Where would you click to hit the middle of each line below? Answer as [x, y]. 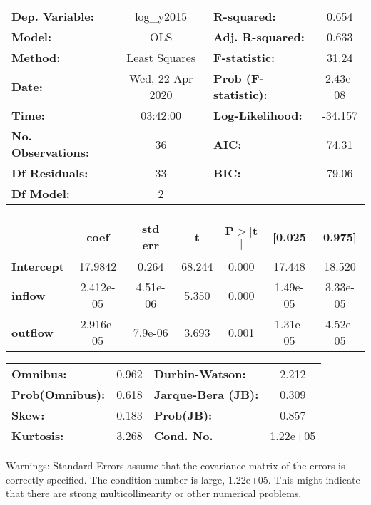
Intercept [38, 266]
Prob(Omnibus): [59, 394]
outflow [32, 332]
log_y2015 [161, 16]
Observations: [51, 152]
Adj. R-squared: [259, 37]
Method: [36, 57]
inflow [29, 295]
